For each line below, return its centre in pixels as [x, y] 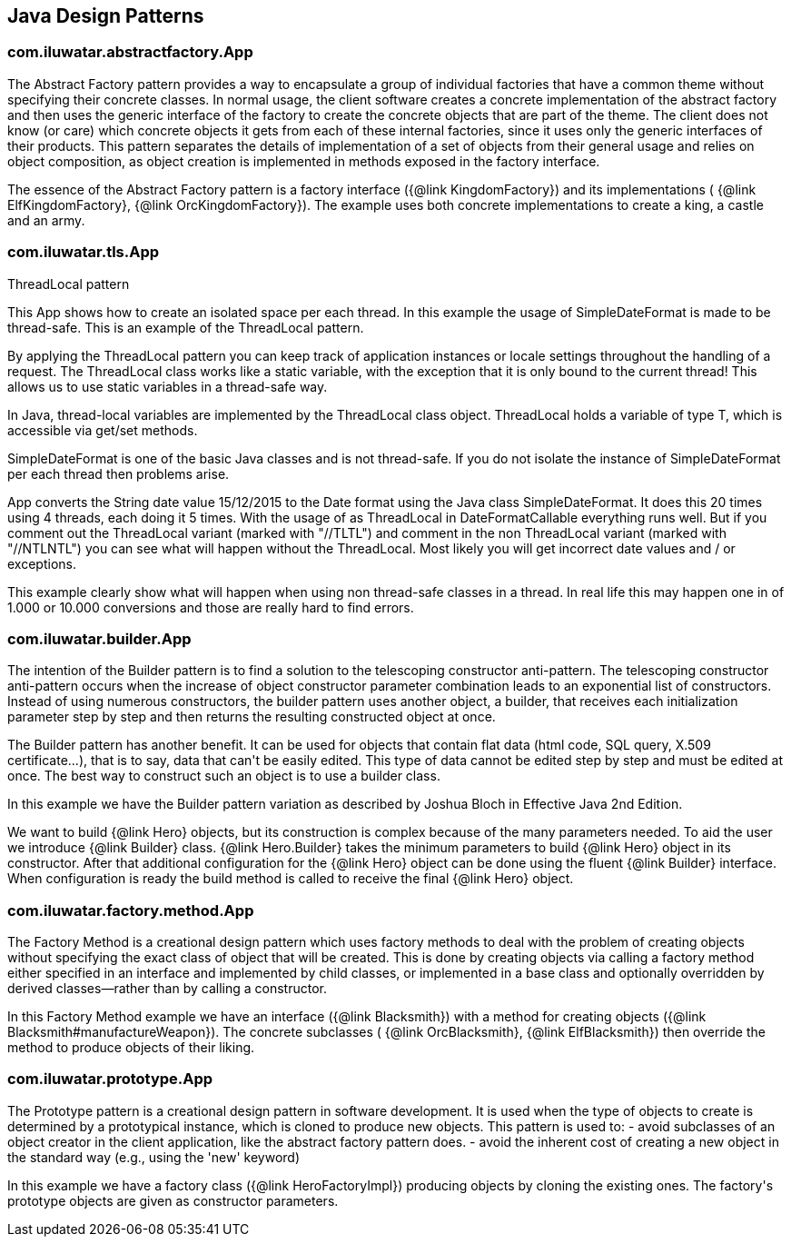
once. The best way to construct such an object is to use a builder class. [224, 776]
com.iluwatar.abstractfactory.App [130, 52]
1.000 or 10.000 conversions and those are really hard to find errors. [211, 607]
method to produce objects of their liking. [131, 1048]
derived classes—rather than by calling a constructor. [167, 989]
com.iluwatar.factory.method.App [131, 910]
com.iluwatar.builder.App [99, 638]
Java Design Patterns [106, 16]
